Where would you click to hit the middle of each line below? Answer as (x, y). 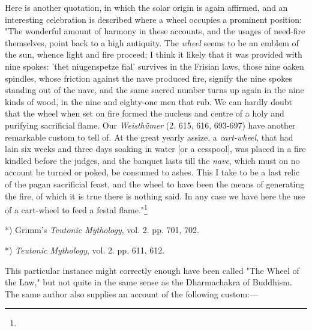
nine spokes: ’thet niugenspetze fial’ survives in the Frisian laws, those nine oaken (154, 66)
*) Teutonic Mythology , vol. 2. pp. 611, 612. (85, 250)
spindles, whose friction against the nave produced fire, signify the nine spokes (149, 78)
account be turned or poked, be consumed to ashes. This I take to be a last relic (152, 172)
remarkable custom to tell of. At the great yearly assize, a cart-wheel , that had (149, 137)
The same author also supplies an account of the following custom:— (131, 293)
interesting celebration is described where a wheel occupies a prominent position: (153, 19)
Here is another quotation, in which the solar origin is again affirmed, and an (146, 7)
